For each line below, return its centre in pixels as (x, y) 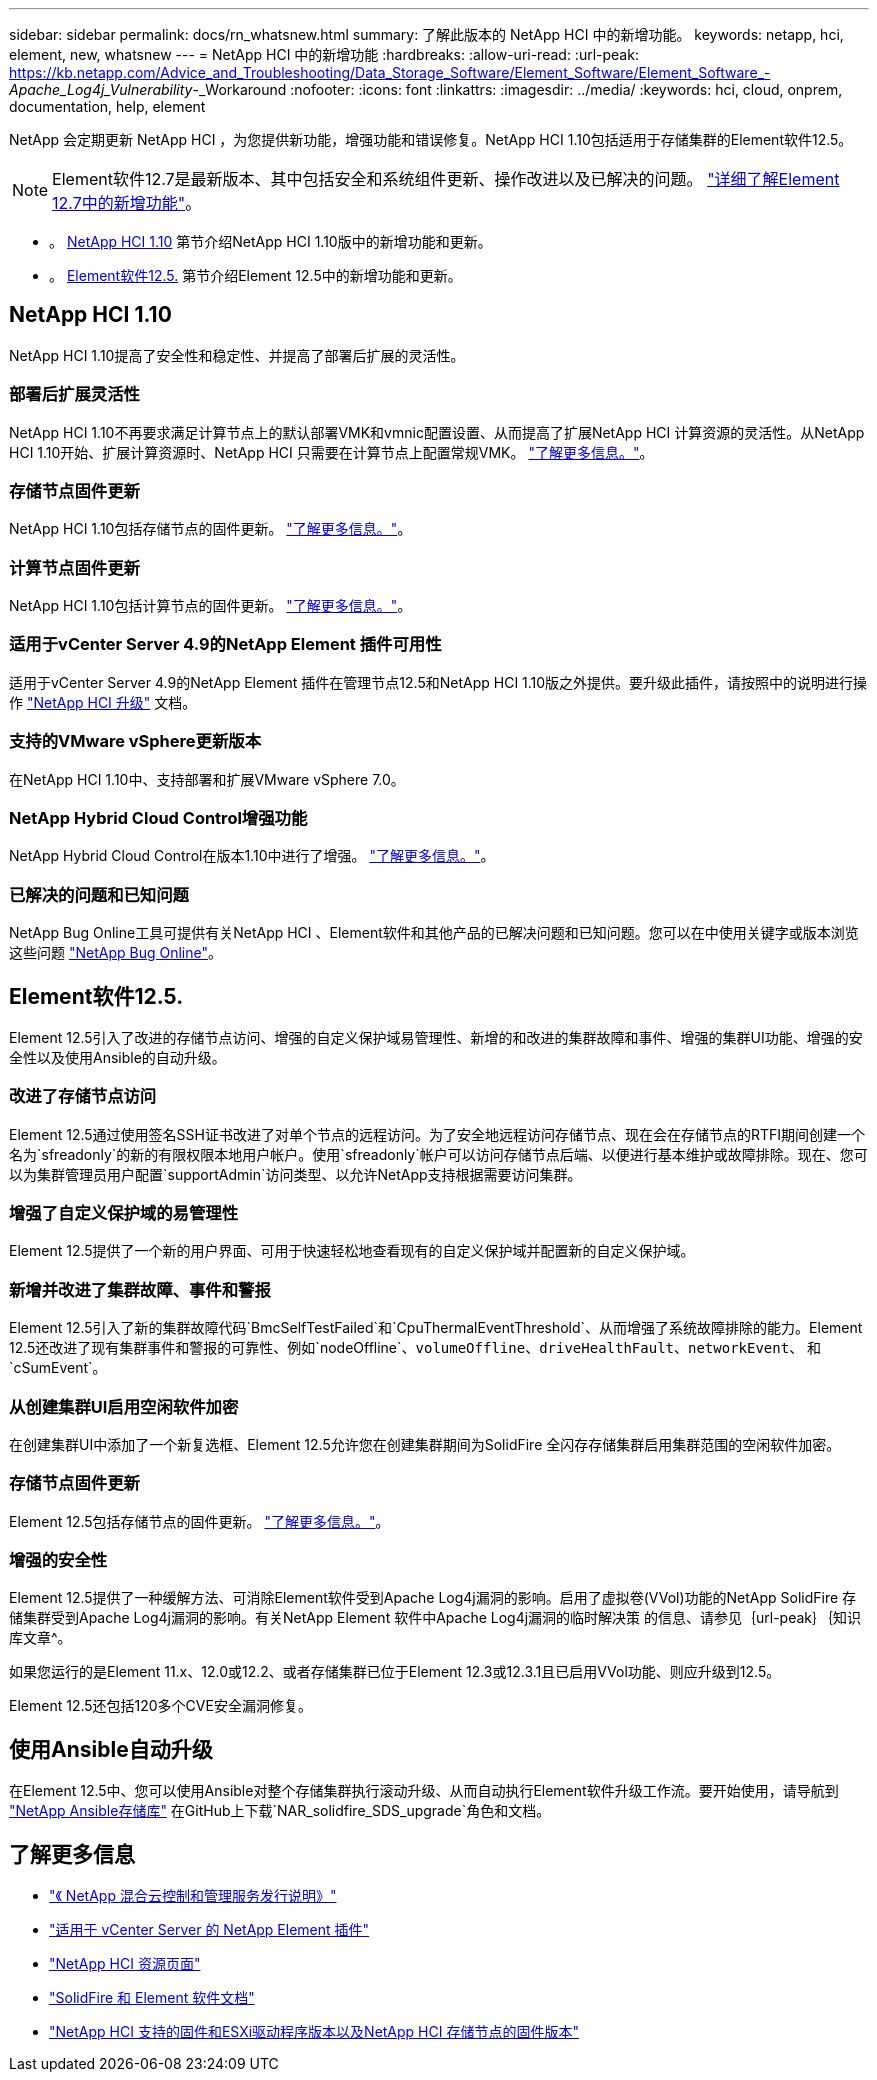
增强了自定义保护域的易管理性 (124, 1213)
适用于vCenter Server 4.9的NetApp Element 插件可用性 (225, 644)
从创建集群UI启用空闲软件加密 (124, 1406)
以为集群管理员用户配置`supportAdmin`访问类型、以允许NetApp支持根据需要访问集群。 (295, 1174)
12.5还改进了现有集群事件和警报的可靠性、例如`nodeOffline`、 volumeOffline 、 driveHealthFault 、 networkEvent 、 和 (415, 1348)
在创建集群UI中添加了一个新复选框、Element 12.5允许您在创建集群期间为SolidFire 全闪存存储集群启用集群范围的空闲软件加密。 (425, 1444)
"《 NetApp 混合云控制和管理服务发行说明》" (193, 1896)
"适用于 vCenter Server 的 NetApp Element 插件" (209, 1930)
